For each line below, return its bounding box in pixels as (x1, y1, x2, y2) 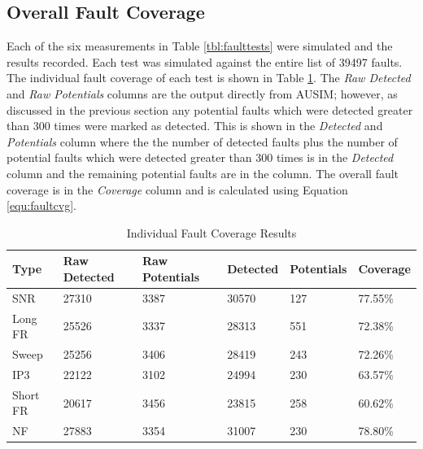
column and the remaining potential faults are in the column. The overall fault (7, 164, 399, 181)
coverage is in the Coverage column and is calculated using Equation (7, 181, 348, 198)
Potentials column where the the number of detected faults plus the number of (7, 133, 398, 150)
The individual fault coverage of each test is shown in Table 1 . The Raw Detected (7, 69, 411, 86)
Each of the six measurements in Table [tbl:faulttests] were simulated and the (7, 37, 393, 54)
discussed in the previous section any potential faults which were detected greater (7, 101, 413, 118)
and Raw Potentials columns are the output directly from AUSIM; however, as (7, 85, 398, 102)
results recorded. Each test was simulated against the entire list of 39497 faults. (7, 53, 403, 70)
